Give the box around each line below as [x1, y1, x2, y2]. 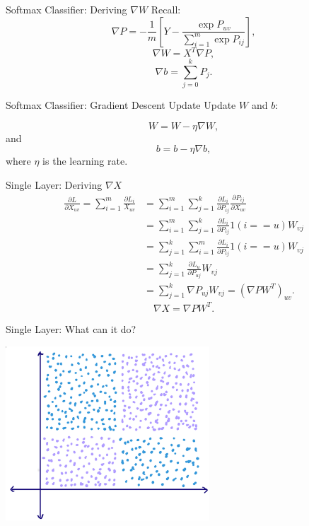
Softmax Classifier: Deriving [6, 2, 127, 16]
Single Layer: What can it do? [6, 321, 136, 336]
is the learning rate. [42, 153, 128, 168]
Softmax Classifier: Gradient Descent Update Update [6, 98, 236, 112]
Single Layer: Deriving [6, 177, 103, 192]
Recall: [151, 2, 181, 16]
